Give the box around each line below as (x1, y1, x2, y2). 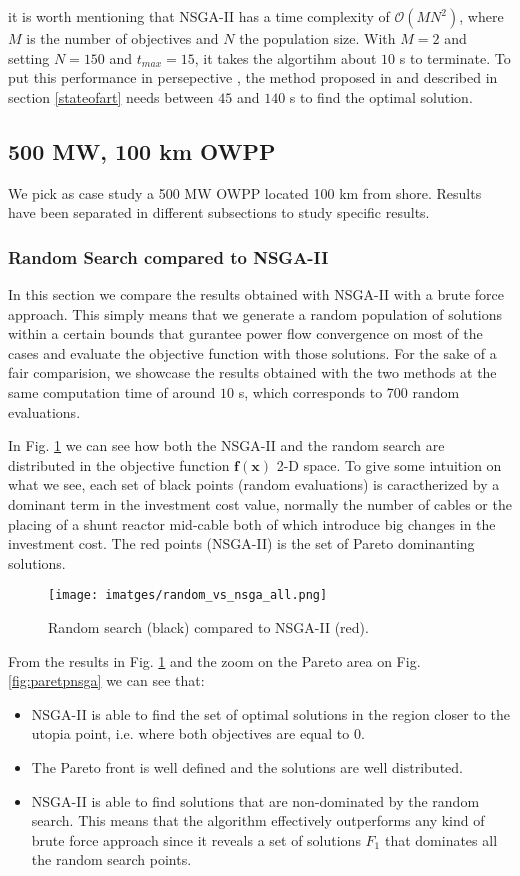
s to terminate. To (399, 47, 511, 68)
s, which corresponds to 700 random (238, 381, 460, 402)
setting (8, 47, 50, 68)
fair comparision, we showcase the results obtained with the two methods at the (8, 362, 497, 383)
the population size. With (239, 28, 396, 48)
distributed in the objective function (8, 454, 230, 475)
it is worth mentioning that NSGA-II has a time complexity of (8, 6, 390, 26)
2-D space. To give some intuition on (276, 454, 502, 475)
